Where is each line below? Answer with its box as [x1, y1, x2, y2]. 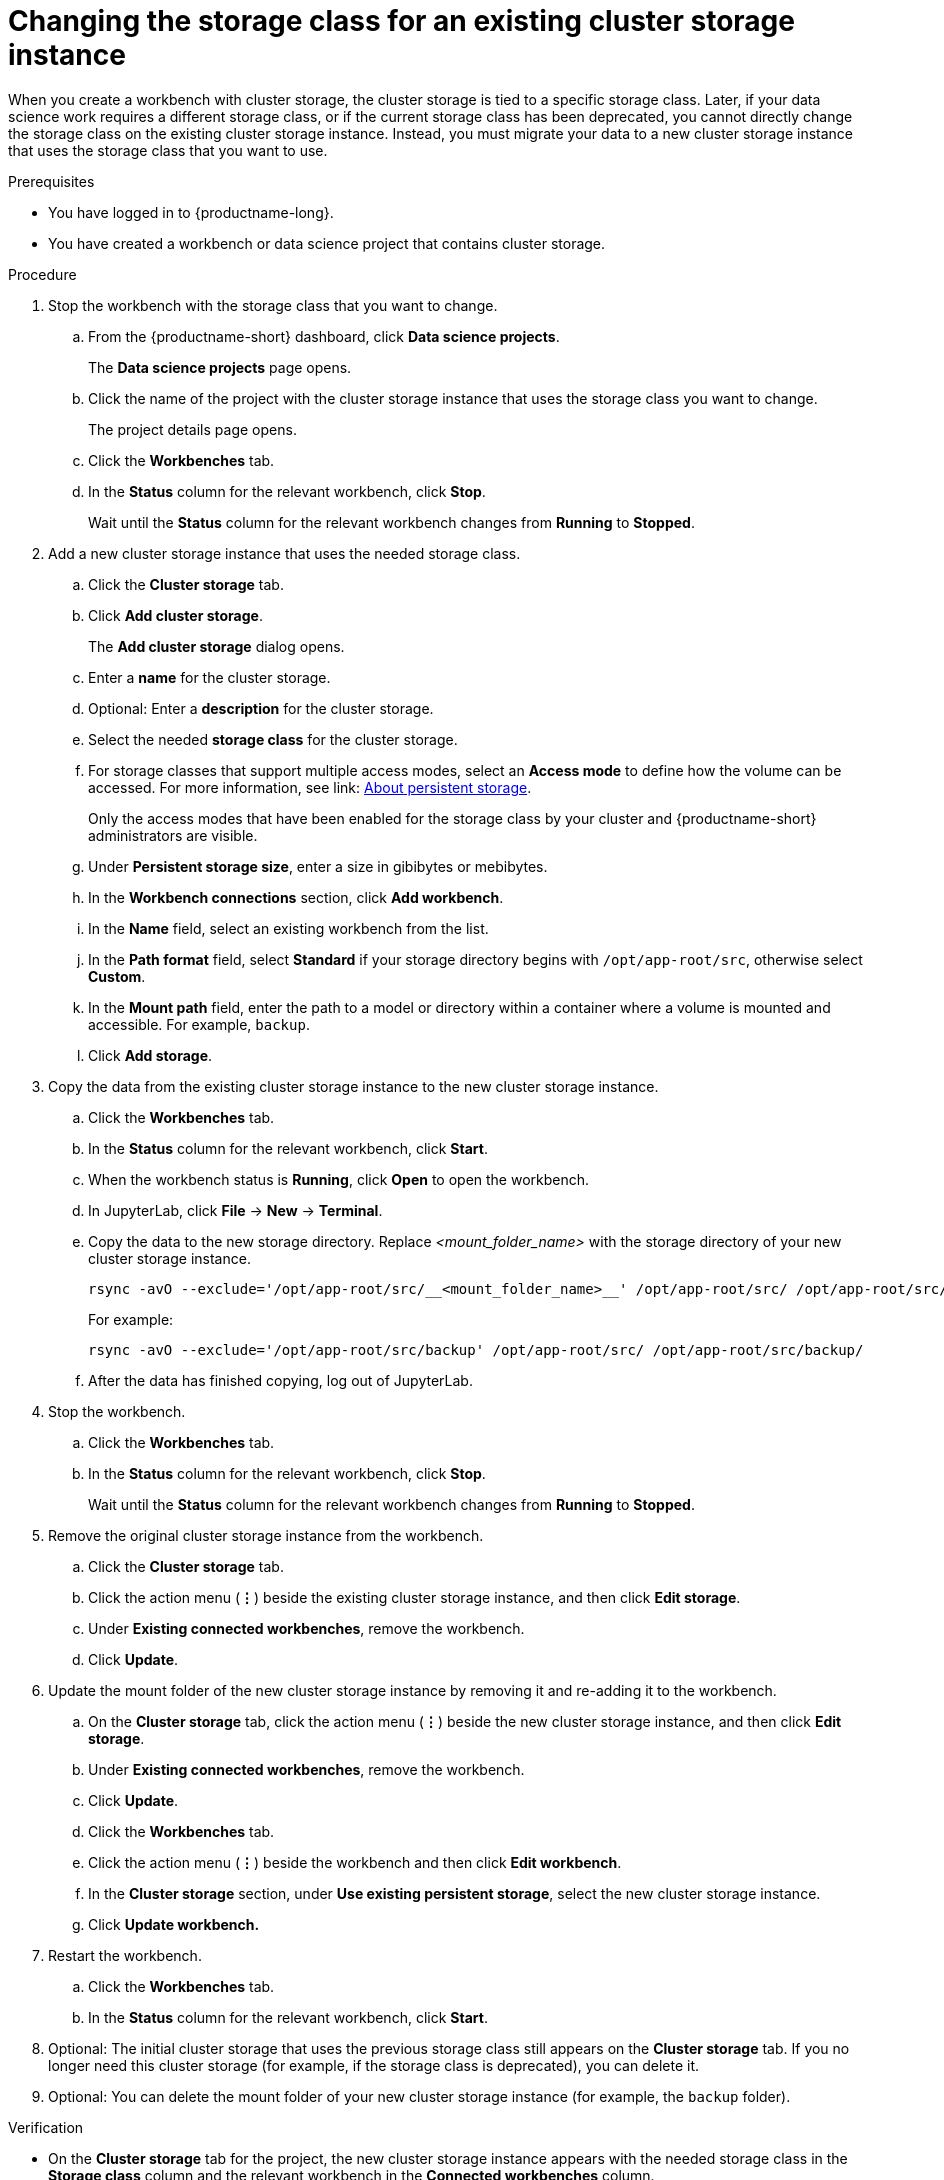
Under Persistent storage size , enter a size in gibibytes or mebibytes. [88, 857, 548, 875]
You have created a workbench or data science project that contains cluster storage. [48, 234, 606, 252]
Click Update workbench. [88, 1915, 260, 1933]
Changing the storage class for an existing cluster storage [8, 4, 795, 38]
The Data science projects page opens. [88, 358, 352, 376]
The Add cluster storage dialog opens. [88, 637, 345, 655]
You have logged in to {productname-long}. [48, 203, 334, 221]
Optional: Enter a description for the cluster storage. [88, 699, 434, 717]
